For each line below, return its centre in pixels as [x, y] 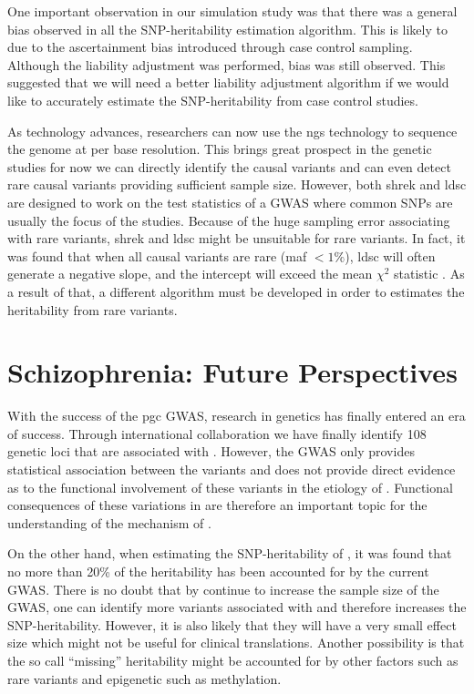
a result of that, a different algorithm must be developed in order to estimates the [236, 291]
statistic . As [429, 274]
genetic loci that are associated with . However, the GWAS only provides [211, 451]
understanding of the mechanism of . [109, 522]
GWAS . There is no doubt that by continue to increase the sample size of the [223, 589]
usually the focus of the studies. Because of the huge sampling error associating [229, 220]
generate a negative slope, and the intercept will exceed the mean [190, 274]
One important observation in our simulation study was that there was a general [232, 11]
